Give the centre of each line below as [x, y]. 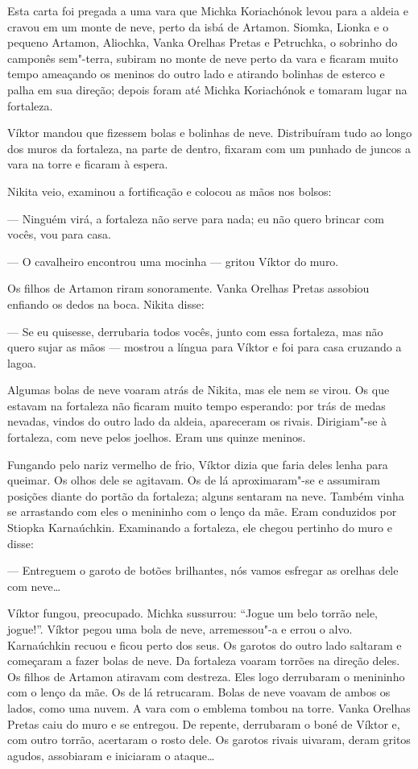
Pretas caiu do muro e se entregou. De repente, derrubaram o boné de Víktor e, [204, 723]
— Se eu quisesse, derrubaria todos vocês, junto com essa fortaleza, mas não [195, 331]
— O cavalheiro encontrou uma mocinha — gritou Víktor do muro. [173, 261]
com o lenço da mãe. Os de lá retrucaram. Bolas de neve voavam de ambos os [199, 692]
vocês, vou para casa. [59, 234]
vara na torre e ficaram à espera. [88, 164]
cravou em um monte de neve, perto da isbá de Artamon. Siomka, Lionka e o [198, 26]
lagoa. [22, 362]
